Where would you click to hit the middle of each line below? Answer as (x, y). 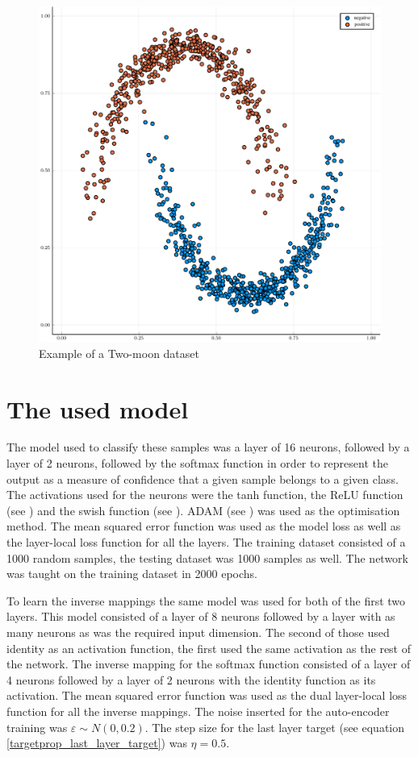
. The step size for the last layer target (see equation (275, 727)
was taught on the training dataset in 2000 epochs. (132, 574)
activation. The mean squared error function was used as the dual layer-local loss (207, 695)
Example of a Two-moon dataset (119, 353)
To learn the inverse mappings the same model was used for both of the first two (206, 600)
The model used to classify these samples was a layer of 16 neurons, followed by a (208, 447)
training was (37, 727)
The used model (98, 408)
